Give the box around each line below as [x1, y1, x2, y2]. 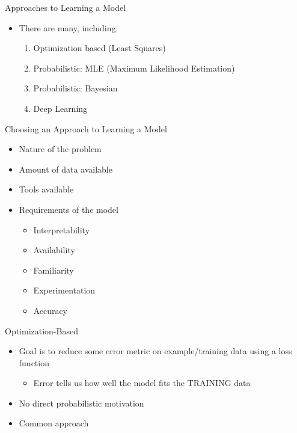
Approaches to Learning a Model [5, 1, 126, 13]
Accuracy [33, 304, 68, 316]
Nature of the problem [19, 143, 102, 155]
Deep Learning [33, 102, 88, 114]
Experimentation [33, 284, 96, 296]
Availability [33, 244, 75, 256]
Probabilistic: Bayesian [33, 82, 118, 94]
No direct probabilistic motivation [19, 396, 144, 409]
